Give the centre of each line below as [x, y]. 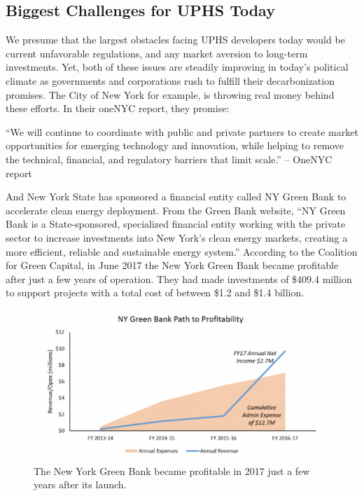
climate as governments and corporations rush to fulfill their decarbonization [170, 80]
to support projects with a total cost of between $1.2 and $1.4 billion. [155, 292]
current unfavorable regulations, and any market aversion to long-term [157, 53]
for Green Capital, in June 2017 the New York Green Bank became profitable [172, 265]
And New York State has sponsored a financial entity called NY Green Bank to [176, 197]
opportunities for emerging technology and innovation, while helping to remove [175, 145]
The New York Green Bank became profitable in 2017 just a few [172, 470]
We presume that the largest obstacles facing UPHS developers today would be [175, 40]
